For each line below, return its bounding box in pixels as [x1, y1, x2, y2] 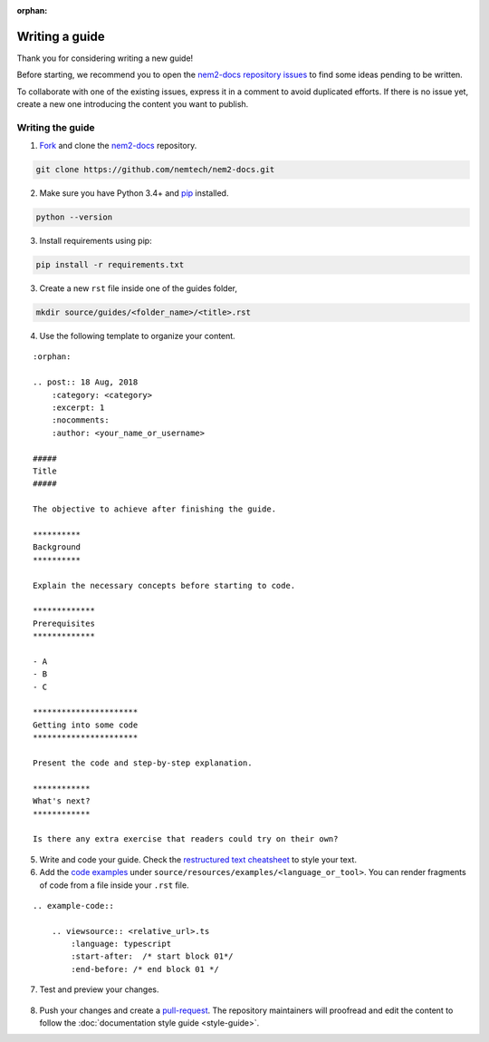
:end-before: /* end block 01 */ [71, 964, 219, 974]
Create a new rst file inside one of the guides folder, [39, 283, 238, 294]
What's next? [33, 796, 91, 806]
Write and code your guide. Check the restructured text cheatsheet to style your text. [39, 853, 358, 865]
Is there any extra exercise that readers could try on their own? [33, 834, 339, 844]
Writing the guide [16, 121, 95, 133]
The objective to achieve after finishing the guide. [33, 504, 276, 514]
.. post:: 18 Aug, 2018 [33, 377, 139, 387]
